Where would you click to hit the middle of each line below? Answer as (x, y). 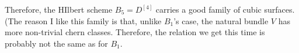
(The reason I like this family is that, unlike (83, 20)
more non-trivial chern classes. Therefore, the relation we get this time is (135, 32)
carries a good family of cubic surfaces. (225, 9)
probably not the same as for (56, 43)
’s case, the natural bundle (221, 20)
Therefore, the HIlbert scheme (59, 9)
